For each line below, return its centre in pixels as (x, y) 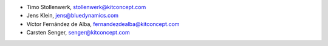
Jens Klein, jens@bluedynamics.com (72, 16)
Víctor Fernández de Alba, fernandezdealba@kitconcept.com (103, 24)
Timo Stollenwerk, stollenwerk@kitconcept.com (86, 7)
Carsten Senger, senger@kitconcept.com (78, 33)
